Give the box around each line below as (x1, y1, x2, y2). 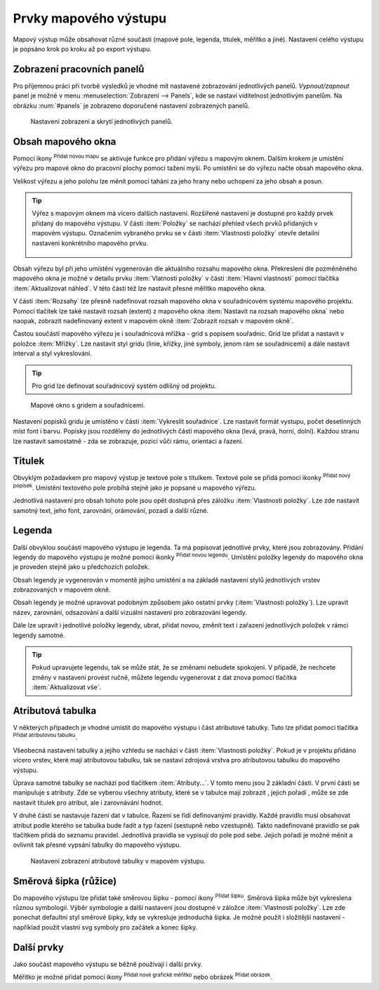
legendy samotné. (13, 631, 65, 639)
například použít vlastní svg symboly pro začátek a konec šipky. (13, 923, 198, 931)
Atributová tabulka (13, 705, 97, 717)
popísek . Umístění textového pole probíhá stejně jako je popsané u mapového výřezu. (13, 482, 257, 492)
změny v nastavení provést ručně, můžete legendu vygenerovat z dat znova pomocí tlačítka (32, 673, 298, 682)
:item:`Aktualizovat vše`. (32, 683, 102, 691)
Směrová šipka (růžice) (13, 875, 117, 887)
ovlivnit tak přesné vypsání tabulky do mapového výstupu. (13, 840, 182, 849)
